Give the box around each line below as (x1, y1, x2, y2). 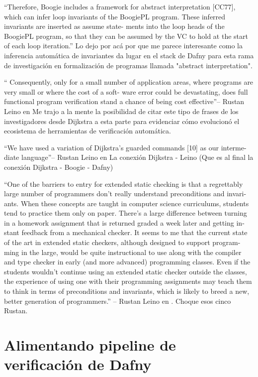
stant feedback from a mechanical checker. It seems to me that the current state (4, 227, 248, 238)
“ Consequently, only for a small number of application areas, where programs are (4, 77, 254, 87)
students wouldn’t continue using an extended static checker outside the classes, (4, 266, 247, 276)
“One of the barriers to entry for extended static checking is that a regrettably (4, 178, 243, 189)
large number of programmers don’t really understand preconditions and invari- (4, 188, 247, 199)
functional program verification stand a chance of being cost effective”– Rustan (4, 96, 245, 107)
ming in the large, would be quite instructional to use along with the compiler (4, 247, 242, 257)
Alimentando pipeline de (4, 335, 176, 355)
